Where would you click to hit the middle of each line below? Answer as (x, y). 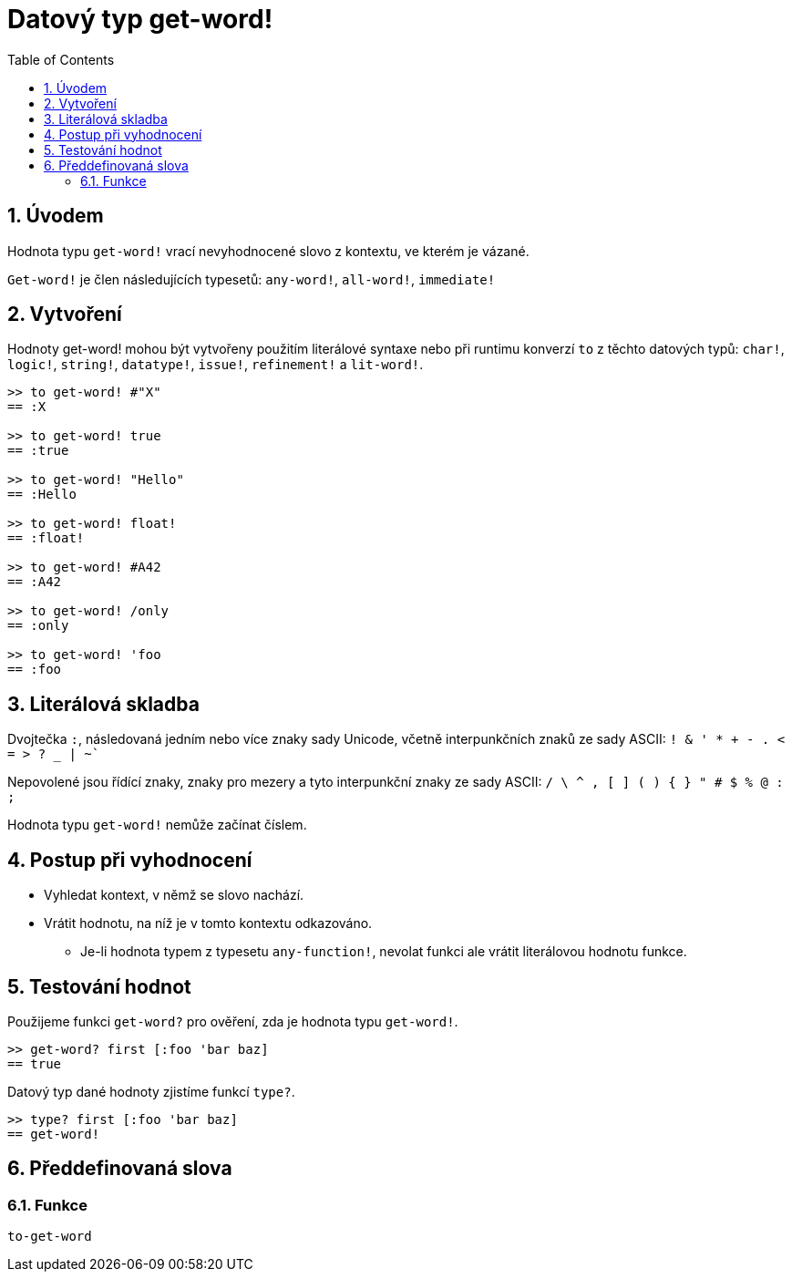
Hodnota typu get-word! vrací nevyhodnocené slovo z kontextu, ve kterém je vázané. (268, 251)
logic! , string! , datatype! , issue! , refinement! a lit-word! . (216, 365)
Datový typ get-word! (140, 19)
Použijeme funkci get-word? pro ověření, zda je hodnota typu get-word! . (233, 1021)
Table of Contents (61, 59)
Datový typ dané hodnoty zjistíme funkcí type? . (151, 1091)
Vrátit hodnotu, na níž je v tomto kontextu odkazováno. (208, 923)
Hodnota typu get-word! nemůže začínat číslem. (157, 825)
